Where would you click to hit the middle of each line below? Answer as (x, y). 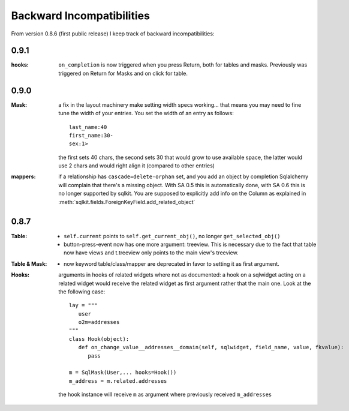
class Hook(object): (99, 339)
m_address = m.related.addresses (118, 381)
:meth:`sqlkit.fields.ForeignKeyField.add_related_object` (127, 202)
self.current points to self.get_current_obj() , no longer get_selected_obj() (172, 236)
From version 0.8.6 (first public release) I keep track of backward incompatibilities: (113, 34)
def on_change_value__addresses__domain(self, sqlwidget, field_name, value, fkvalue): (211, 347)
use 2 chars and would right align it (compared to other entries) (137, 166)
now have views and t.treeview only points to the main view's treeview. (151, 253)
